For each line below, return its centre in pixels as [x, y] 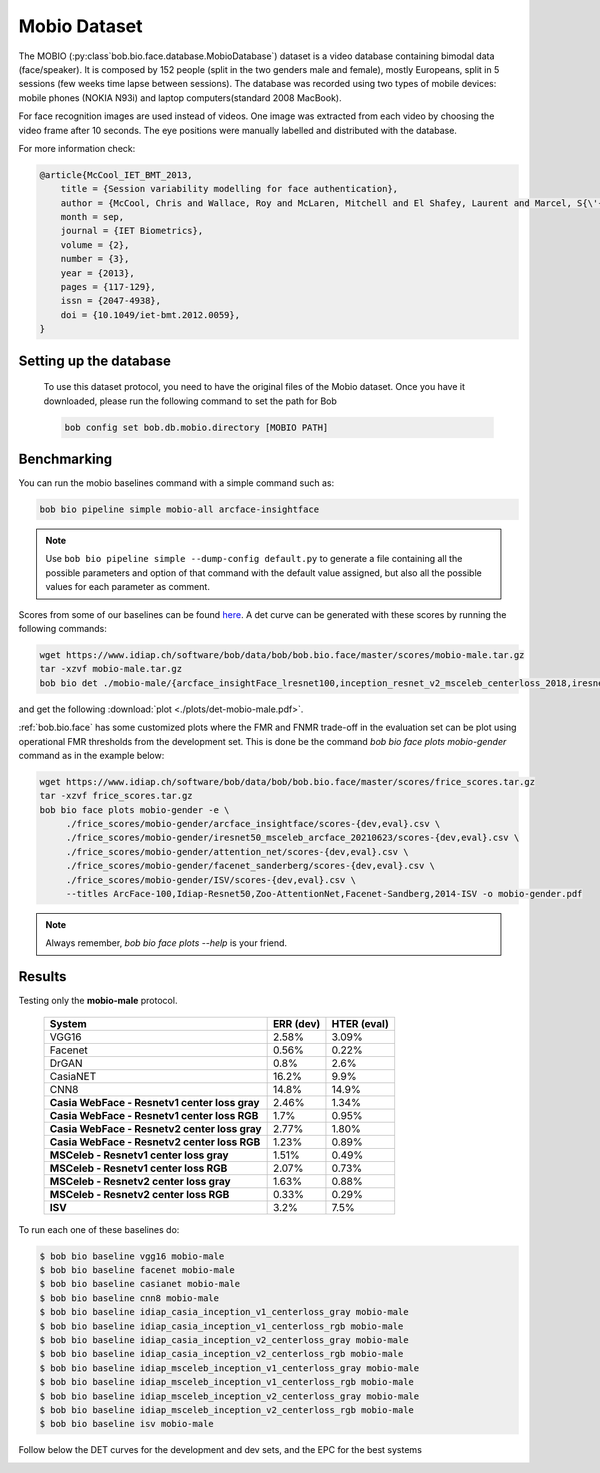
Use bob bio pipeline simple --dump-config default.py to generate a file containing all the [254, 559]
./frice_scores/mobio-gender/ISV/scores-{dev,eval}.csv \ [211, 879]
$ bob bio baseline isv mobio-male [126, 1424]
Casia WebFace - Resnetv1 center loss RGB [154, 1115]
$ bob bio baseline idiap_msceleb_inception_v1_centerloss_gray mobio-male [229, 1368]
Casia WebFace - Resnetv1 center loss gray [154, 1102]
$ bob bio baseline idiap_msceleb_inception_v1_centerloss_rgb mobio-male [227, 1382]
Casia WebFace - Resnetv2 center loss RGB [155, 1142]
